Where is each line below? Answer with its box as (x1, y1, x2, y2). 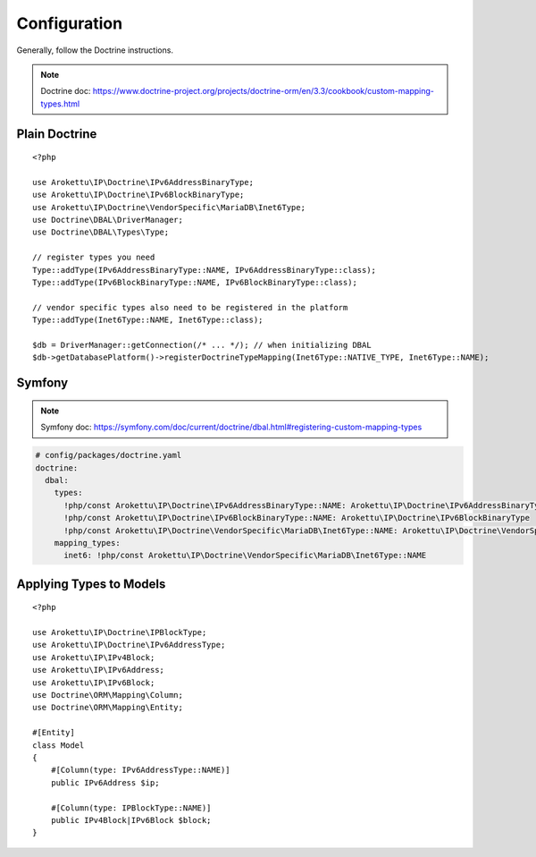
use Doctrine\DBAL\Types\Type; (32, 227, 170, 237)
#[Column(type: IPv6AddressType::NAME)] (50, 765, 231, 776)
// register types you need (32, 252, 155, 263)
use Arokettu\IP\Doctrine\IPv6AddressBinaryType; (32, 177, 255, 187)
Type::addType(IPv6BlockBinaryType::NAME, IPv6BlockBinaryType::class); (32, 277, 357, 288)
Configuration (16, 13, 123, 33)
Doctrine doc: (40, 86, 91, 97)
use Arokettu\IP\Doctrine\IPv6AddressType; (32, 640, 226, 650)
